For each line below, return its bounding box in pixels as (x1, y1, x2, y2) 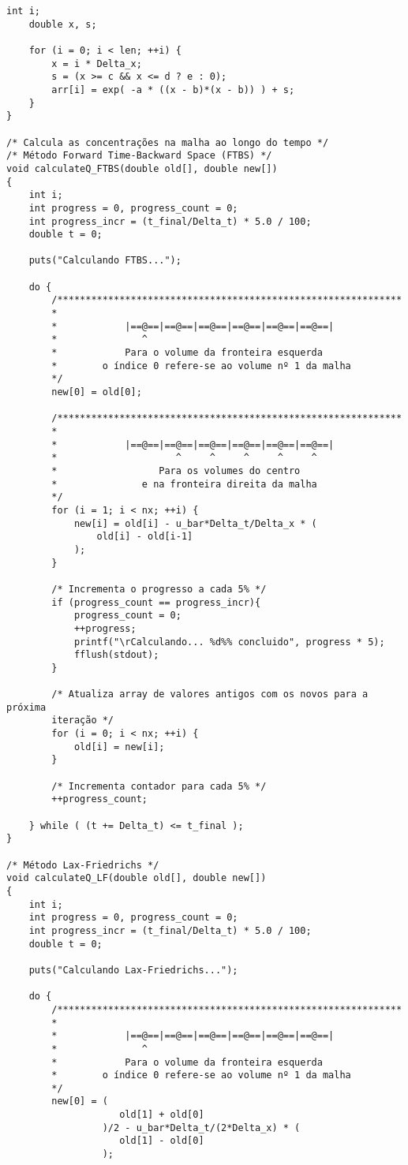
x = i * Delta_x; (51, 58, 142, 69)
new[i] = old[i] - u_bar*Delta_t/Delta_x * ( (73, 517, 317, 529)
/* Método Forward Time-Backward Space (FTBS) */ (6, 150, 272, 162)
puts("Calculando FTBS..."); (28, 255, 182, 267)
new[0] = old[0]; (51, 386, 142, 398)
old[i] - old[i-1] (96, 531, 193, 543)
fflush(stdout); (73, 649, 159, 661)
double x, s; (28, 18, 97, 30)
